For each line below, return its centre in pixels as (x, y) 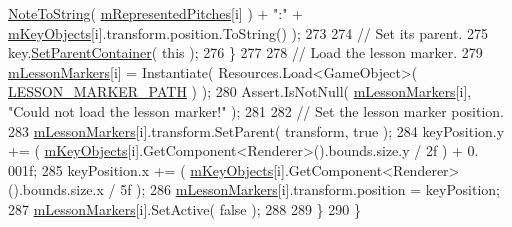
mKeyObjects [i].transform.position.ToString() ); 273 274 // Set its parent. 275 (248, 32)
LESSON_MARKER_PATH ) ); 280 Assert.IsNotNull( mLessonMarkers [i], (240, 91)
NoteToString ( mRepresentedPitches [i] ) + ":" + (156, 13)
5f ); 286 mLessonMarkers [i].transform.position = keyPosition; (310, 189)
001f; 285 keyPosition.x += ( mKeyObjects (141, 169)
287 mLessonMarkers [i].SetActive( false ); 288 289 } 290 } (184, 208)
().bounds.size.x (56, 189)
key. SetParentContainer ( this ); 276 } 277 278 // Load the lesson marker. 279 (245, 52)
